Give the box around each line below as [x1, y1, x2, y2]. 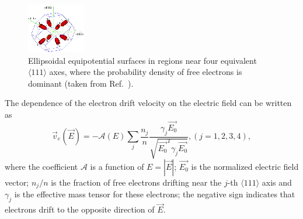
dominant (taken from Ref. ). [28, 77, 134, 89]
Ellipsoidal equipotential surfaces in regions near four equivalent [28, 54, 257, 66]
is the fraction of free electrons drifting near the [51, 176, 222, 188]
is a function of [90, 160, 144, 172]
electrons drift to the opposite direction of [5, 203, 155, 215]
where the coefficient [5, 160, 78, 172]
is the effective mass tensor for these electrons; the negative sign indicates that [14, 188, 295, 200]
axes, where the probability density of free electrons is [49, 66, 242, 78]
